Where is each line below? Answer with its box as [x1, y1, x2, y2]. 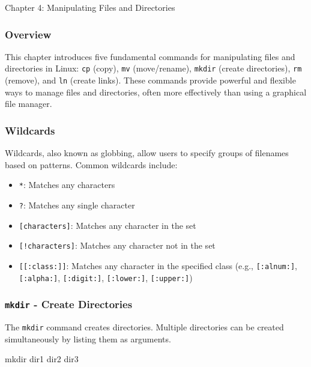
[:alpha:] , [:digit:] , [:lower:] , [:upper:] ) [19, 271, 193, 284]
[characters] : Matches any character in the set [19, 219, 196, 231]
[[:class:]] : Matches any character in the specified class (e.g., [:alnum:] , [19, 259, 298, 271]
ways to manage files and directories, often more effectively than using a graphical [5, 85, 307, 98]
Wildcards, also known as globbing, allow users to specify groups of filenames [5, 147, 289, 159]
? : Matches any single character [19, 198, 135, 211]
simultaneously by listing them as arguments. [5, 332, 171, 345]
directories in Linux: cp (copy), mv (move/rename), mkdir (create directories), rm [5, 62, 302, 74]
